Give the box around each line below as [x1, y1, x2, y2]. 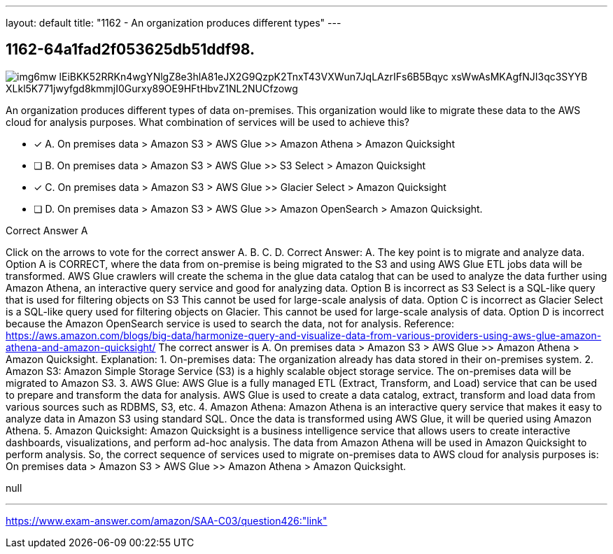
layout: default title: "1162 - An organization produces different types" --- [6, 17, 341, 29]
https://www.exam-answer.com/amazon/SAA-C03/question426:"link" [6, 514, 327, 527]
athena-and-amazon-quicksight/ [6, 341, 156, 353]
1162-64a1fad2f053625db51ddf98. [6, 41, 255, 59]
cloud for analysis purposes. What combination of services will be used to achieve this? [6, 115, 409, 128]
